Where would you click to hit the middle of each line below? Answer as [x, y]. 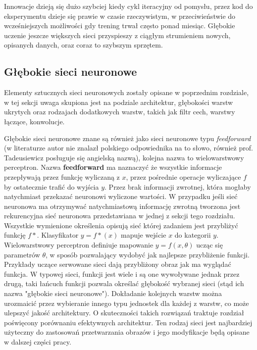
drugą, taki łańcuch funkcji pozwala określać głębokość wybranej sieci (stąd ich [124, 283]
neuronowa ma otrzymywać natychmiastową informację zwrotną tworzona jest [122, 206]
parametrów [22, 254]
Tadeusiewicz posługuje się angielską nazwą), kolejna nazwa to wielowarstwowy [124, 157]
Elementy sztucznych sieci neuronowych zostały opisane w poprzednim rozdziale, [127, 92]
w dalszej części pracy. [38, 342]
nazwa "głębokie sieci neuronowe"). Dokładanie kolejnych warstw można [113, 293]
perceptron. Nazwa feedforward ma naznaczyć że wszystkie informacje [113, 167]
